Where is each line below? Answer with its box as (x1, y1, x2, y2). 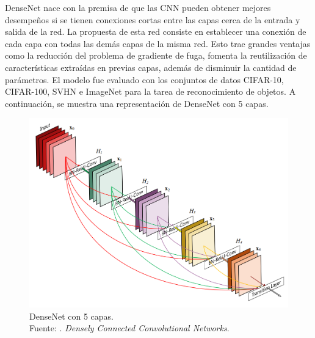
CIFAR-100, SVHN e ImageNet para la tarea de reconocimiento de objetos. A (5, 85, 296, 98)
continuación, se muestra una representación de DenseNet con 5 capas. (5, 97, 269, 109)
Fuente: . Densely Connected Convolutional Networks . (29, 321, 230, 334)
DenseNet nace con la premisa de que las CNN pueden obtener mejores (5, 1, 271, 13)
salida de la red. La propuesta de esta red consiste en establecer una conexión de (5, 25, 306, 38)
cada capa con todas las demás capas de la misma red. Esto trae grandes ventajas (5, 37, 311, 50)
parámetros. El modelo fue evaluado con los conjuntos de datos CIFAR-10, (5, 73, 284, 86)
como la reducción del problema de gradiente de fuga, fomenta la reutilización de (5, 49, 307, 62)
